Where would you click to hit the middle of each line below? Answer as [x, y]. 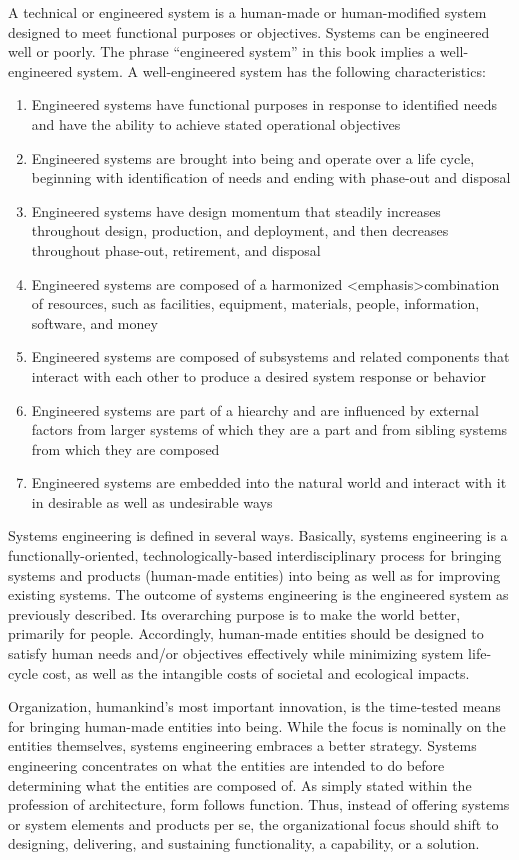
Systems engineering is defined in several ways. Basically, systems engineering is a [258, 535]
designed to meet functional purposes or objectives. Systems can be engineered [249, 31]
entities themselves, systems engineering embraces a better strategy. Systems [242, 745]
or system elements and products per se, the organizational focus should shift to [253, 823]
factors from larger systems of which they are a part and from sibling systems [269, 429]
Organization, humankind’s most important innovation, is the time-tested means [254, 706]
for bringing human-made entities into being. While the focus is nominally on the [257, 725]
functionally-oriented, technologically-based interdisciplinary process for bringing [255, 555]
